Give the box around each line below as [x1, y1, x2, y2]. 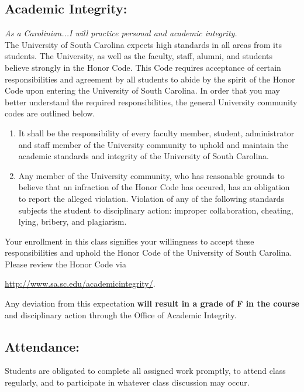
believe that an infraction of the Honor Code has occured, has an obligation [18, 181, 290, 193]
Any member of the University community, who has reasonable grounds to [18, 169, 285, 181]
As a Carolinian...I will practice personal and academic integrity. [5, 27, 237, 39]
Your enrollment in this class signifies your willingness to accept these [5, 235, 254, 247]
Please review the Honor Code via [5, 257, 126, 270]
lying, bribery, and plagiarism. [18, 215, 127, 228]
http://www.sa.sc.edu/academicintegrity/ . [5, 277, 156, 290]
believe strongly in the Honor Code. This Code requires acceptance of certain [5, 61, 281, 73]
